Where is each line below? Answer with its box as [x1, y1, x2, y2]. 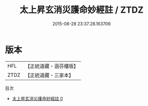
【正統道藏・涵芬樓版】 [25, 63, 79, 70]
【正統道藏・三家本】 [25, 71, 74, 78]
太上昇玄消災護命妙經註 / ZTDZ [19, 4, 144, 16]
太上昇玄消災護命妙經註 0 [12, 95, 63, 101]
